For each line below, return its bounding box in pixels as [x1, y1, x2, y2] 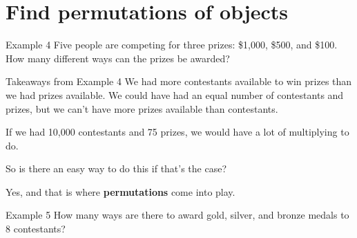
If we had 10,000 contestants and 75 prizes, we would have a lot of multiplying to [6, 125, 349, 139]
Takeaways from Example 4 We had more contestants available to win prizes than [6, 74, 352, 89]
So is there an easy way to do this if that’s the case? [6, 161, 227, 176]
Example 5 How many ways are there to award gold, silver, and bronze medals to [6, 208, 349, 222]
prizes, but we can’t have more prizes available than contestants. [6, 101, 278, 116]
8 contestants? [6, 221, 66, 236]
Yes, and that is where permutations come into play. [6, 184, 235, 199]
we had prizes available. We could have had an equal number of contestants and [6, 87, 344, 102]
